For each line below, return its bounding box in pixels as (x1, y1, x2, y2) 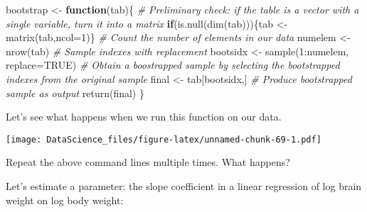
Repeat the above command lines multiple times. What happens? (6, 155, 290, 169)
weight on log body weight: (6, 192, 124, 207)
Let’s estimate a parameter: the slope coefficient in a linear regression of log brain (6, 179, 362, 193)
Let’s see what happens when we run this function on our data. (6, 109, 282, 124)
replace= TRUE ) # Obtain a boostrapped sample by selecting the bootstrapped (6, 57, 340, 72)
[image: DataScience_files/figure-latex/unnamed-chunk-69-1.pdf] (6, 134, 321, 145)
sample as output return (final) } (6, 85, 144, 100)
